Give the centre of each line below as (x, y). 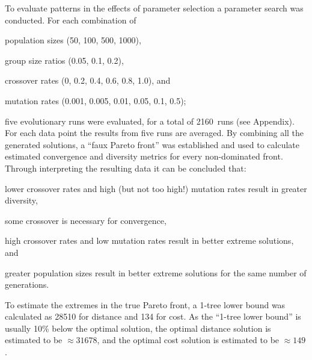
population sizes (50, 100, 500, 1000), (73, 40)
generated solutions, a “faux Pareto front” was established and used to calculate (152, 144)
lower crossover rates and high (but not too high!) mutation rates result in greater (156, 188)
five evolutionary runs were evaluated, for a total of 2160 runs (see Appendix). (150, 121)
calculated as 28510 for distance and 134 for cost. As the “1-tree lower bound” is (153, 316)
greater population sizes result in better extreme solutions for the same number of (156, 272)
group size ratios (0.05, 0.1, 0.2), (64, 60)
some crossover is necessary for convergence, (86, 220)
